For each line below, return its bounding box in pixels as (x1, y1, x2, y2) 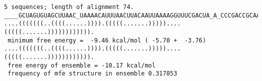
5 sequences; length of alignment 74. (4, 3, 134, 10)
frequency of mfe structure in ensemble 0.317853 (8, 70, 177, 77)
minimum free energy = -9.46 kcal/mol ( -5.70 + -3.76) (8, 36, 206, 44)
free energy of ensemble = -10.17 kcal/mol (8, 61, 156, 69)
